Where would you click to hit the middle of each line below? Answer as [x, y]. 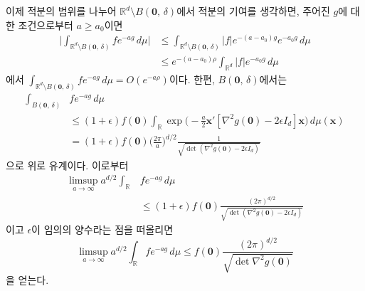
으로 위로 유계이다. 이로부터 [67, 165]
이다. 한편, [192, 79]
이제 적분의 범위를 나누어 [61, 11]
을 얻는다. [27, 279]
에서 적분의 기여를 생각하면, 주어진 [253, 11]
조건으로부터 [46, 25]
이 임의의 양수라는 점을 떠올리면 [102, 229]
